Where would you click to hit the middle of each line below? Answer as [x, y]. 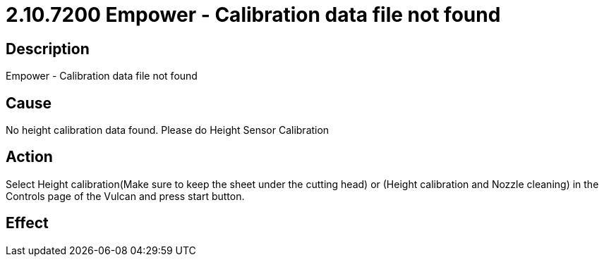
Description [48, 49]
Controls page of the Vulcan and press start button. [125, 196]
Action [29, 157]
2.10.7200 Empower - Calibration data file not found [253, 15]
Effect [27, 223]
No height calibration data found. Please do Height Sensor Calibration [168, 130]
